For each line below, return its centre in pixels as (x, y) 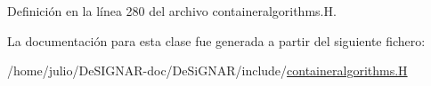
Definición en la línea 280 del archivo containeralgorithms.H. (172, 11)
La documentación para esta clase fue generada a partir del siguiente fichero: (216, 40)
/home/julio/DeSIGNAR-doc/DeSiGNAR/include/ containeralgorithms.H (207, 70)
